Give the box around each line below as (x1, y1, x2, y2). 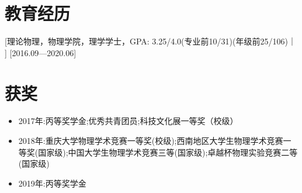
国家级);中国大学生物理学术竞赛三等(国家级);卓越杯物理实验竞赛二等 (38, 146, 298, 158)
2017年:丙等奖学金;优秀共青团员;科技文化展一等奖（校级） (18, 115, 238, 127)
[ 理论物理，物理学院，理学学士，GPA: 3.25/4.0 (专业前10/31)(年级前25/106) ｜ (5, 35, 296, 47)
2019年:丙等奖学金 (18, 177, 86, 189)
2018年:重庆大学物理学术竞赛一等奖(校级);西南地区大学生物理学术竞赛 (18, 135, 283, 147)
